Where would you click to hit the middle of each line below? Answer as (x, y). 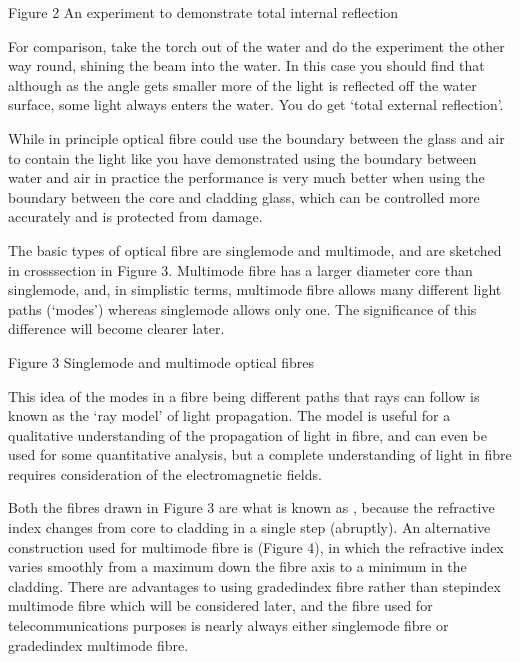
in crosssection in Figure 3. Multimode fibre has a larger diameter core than (240, 269)
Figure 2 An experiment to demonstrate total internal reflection (203, 12)
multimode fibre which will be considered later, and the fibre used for (220, 605)
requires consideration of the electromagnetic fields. (165, 473)
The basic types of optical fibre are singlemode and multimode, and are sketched (255, 249)
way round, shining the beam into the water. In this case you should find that (246, 65)
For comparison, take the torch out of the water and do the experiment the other (256, 45)
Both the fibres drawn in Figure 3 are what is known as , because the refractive (251, 507)
